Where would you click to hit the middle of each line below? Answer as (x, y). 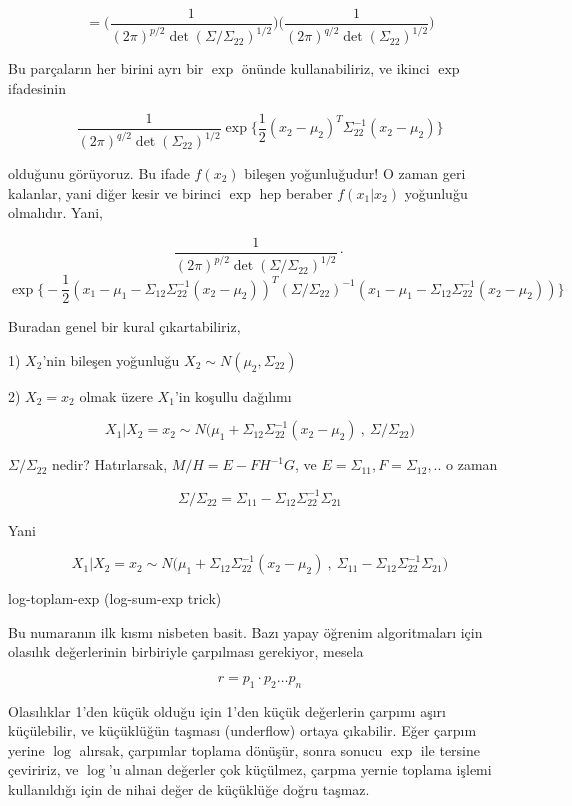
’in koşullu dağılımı (233, 395)
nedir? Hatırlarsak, (110, 464)
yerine (26, 749)
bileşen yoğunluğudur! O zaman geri (355, 173)
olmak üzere (116, 395)
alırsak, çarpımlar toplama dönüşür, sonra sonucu (231, 749)
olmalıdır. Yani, (55, 212)
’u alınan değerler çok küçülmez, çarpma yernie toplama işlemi (300, 769)
